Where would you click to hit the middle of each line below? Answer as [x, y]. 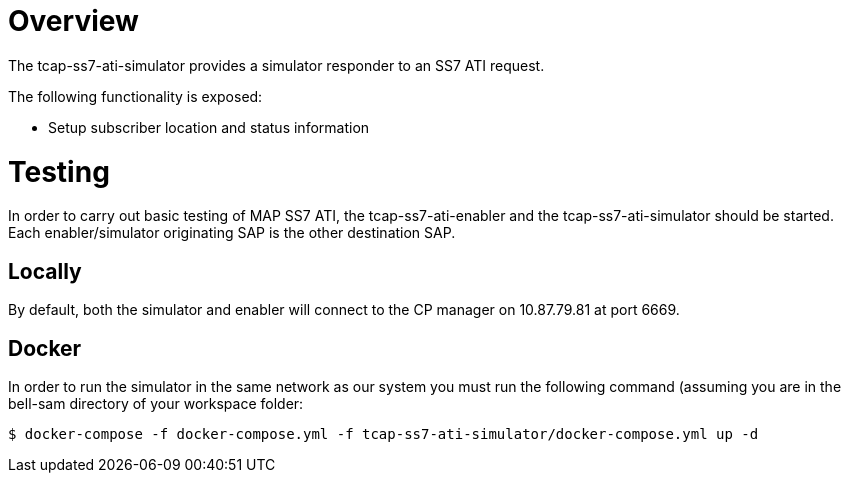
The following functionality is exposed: [135, 96]
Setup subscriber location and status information [209, 127]
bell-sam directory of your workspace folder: [156, 403]
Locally [45, 271]
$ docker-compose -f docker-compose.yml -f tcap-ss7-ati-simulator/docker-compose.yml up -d [383, 433]
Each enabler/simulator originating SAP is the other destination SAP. [232, 233]
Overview [73, 21]
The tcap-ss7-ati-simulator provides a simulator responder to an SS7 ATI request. [276, 65]
